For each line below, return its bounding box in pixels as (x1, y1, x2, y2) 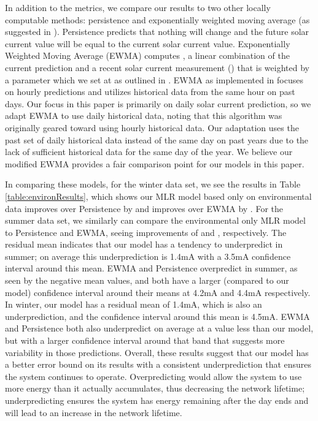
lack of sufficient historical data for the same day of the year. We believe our (5, 145, 293, 158)
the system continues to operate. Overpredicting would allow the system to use (5, 370, 302, 382)
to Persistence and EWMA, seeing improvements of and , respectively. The (5, 226, 287, 238)
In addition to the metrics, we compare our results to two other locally (5, 1, 271, 13)
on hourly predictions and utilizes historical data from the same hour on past (5, 85, 295, 98)
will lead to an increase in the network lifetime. (5, 406, 182, 419)
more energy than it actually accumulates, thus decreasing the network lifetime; (5, 382, 305, 395)
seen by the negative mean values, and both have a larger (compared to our (5, 274, 289, 287)
